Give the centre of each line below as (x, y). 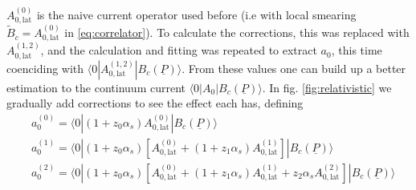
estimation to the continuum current (96, 87)
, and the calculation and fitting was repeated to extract (179, 50)
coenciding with (45, 68)
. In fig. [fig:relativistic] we (327, 87)
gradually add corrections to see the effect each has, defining (155, 103)
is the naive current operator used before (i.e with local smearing (196, 14)
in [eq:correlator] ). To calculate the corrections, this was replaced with (237, 32)
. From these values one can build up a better (294, 68)
